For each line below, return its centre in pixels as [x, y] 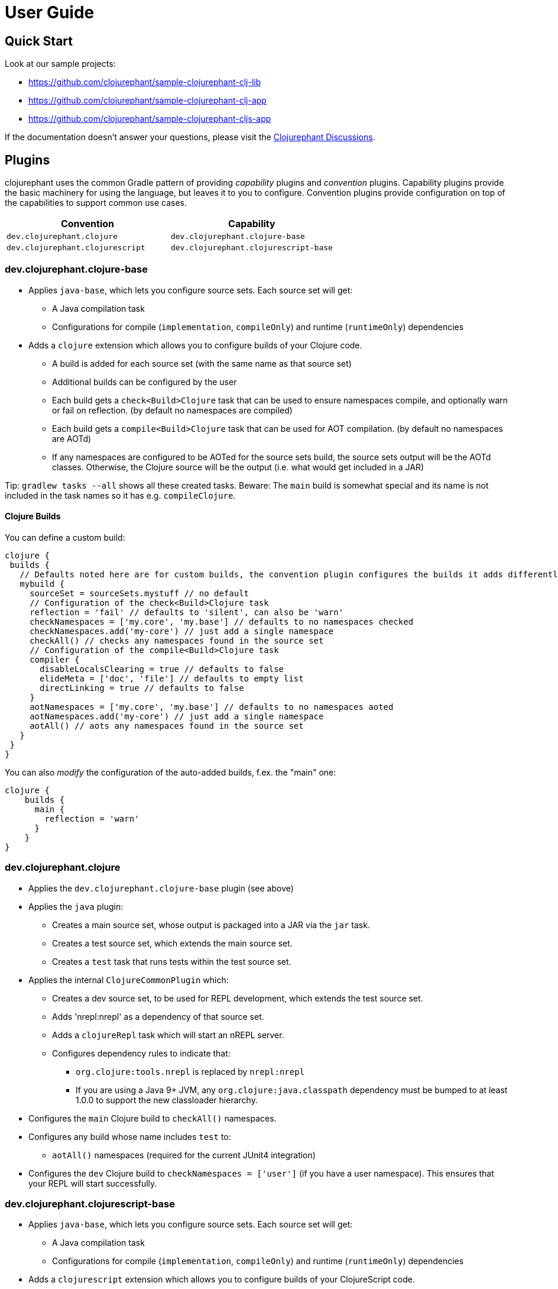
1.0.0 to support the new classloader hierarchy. [167, 1100]
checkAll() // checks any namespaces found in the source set [177, 640]
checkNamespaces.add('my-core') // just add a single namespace [182, 631]
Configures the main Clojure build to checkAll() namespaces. [153, 1118]
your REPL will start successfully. [93, 1183]
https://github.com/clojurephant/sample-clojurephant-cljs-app [150, 119]
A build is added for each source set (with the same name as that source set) [202, 363]
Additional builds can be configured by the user [145, 382]
